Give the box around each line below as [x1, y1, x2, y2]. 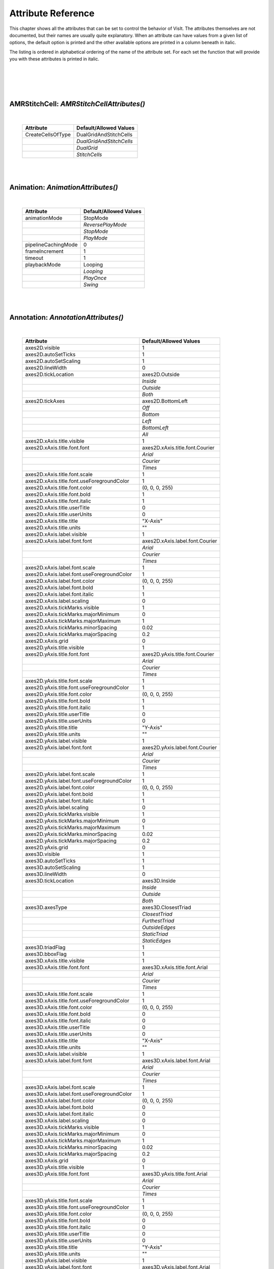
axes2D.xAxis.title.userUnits [25, 511, 92, 518]
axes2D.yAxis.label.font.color [25, 784, 95, 791]
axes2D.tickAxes [25, 397, 65, 405]
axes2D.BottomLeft [142, 397, 188, 405]
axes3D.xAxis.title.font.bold [25, 1011, 91, 1018]
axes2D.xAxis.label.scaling [25, 597, 89, 605]
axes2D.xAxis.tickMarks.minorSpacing [25, 624, 117, 631]
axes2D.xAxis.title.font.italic [25, 497, 91, 505]
